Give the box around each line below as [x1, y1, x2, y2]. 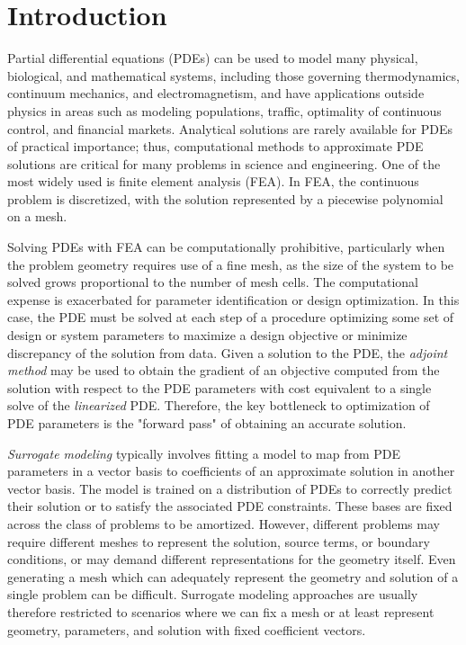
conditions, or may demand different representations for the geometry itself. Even [7, 550, 456, 569]
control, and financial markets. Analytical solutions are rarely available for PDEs [7, 119, 453, 138]
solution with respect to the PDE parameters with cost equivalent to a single [7, 378, 432, 397]
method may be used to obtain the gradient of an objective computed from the [7, 361, 440, 380]
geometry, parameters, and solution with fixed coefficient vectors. [7, 620, 366, 639]
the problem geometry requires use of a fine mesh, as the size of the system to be [7, 255, 454, 273]
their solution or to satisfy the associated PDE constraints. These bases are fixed [7, 497, 453, 515]
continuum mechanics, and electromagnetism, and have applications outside [7, 84, 425, 103]
